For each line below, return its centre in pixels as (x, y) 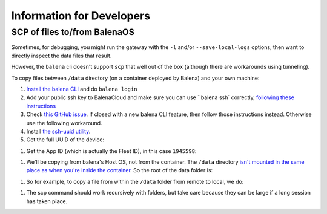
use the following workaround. (64, 123)
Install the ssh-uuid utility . (58, 131)
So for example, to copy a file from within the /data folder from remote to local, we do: (135, 181)
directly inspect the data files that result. (61, 56)
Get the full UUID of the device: (65, 140)
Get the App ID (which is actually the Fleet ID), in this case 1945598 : (111, 151)
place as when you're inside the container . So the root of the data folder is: (120, 170)
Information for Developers (81, 16)
